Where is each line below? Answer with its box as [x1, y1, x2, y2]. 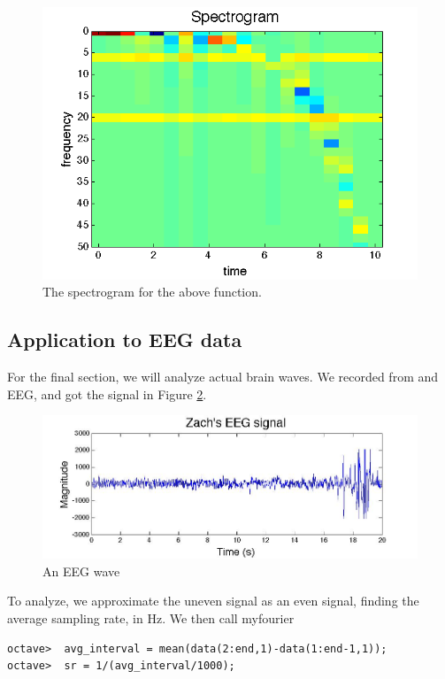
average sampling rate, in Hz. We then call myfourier [7, 608, 295, 627]
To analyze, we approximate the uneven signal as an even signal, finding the [7, 591, 419, 610]
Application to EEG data [7, 326, 242, 353]
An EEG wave [42, 561, 120, 580]
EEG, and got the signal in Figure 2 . [7, 384, 207, 403]
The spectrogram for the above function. [42, 282, 262, 301]
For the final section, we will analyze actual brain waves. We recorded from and [7, 367, 439, 386]
